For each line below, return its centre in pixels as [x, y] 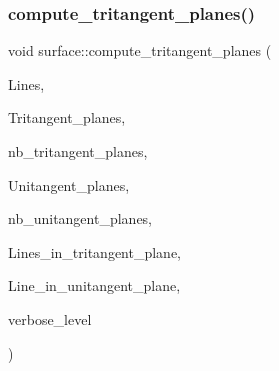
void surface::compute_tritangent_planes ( [140, 50]
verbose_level [50, 318]
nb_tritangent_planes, [78, 151]
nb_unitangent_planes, [80, 218]
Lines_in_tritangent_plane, [95, 251]
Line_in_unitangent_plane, [94, 285]
